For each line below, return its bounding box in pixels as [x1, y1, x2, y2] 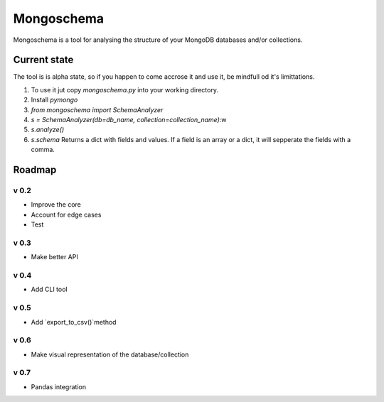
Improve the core [31, 200, 81, 209]
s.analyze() [31, 125, 64, 134]
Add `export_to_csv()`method [31, 317, 117, 326]
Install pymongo [31, 96, 78, 104]
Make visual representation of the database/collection [31, 350, 189, 359]
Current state [13, 54, 74, 66]
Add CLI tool [31, 285, 68, 294]
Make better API [31, 253, 78, 261]
